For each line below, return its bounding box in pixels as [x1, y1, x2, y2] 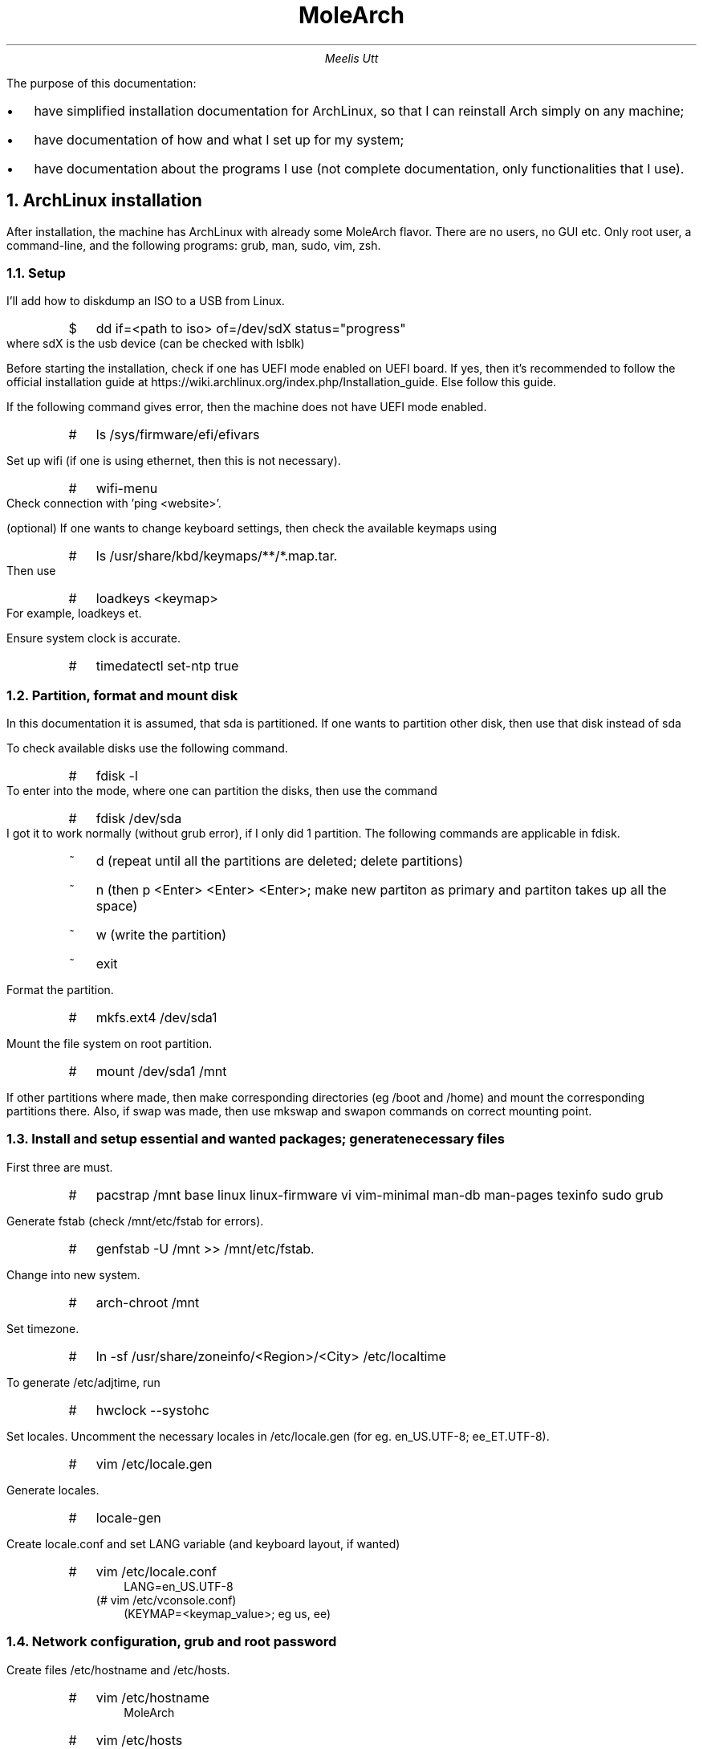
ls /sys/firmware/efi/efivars [95, 426, 260, 443]
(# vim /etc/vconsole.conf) [95, 1592, 237, 1607]
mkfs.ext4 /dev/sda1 [95, 1009, 217, 1026]
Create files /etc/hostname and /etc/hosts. [6, 1662, 230, 1677]
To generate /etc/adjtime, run [6, 1375, 161, 1389]
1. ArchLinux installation [6, 190, 202, 211]
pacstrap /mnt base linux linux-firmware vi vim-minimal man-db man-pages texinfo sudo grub [95, 1186, 664, 1203]
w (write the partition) [95, 927, 227, 944]
